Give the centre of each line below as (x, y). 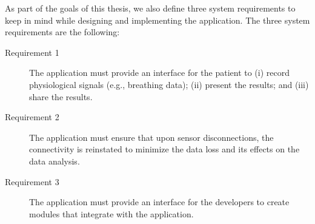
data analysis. (55, 161)
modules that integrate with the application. (111, 213)
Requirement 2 (32, 117)
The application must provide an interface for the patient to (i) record (160, 73)
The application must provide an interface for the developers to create (159, 202)
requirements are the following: (62, 32)
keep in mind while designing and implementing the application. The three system (157, 20)
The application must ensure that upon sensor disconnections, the (151, 137)
